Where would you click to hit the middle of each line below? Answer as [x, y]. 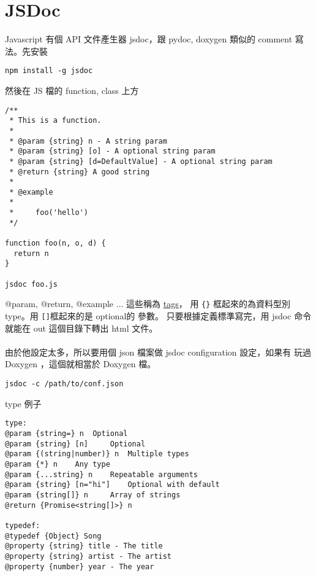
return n [31, 253]
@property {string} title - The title [84, 546]
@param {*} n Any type [58, 464]
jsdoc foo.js [31, 284]
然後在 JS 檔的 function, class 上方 [72, 90]
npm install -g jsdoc [49, 71]
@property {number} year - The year [80, 566]
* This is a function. [55, 121]
